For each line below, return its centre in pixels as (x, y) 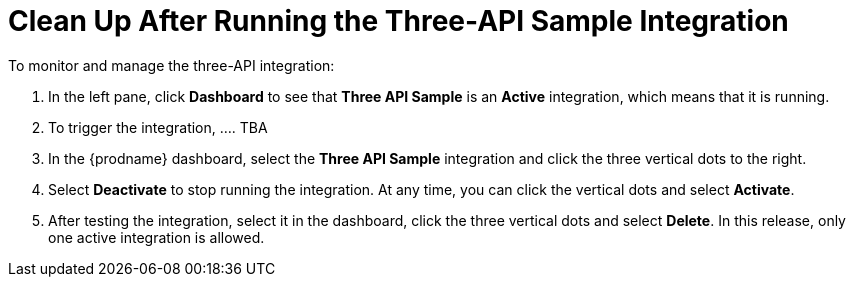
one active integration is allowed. (156, 237)
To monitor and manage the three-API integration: (171, 65)
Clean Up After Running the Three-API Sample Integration (398, 21)
